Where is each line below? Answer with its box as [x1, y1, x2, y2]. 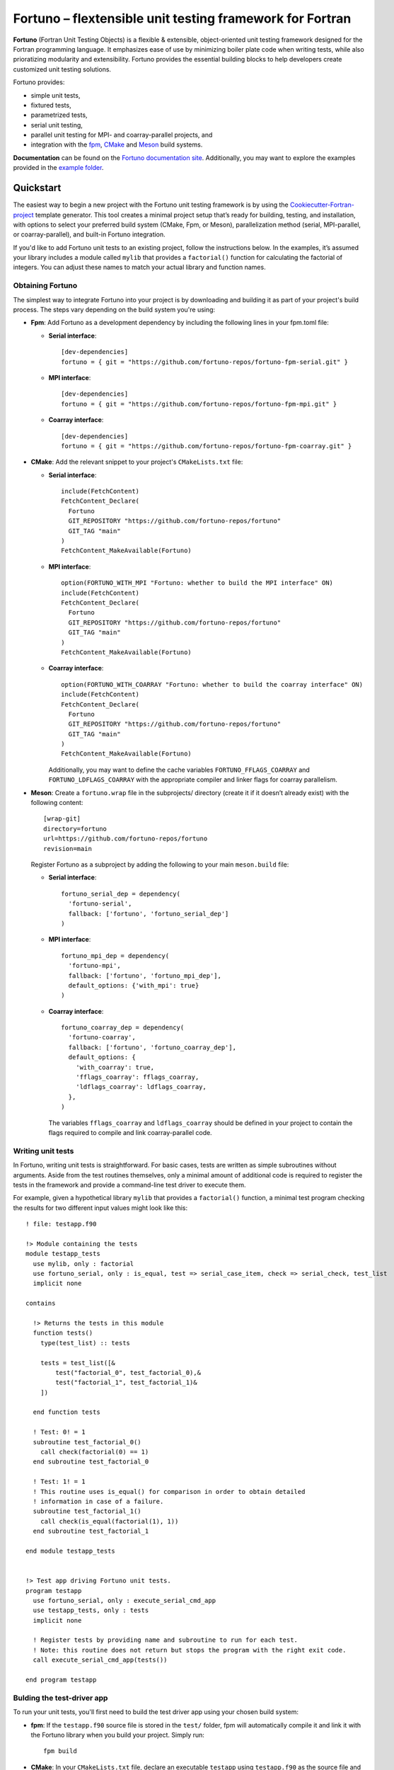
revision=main [43, 845, 92, 852]
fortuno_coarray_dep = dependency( [61, 1024, 185, 1032]
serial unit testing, [30, 120, 83, 129]
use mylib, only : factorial [33, 1260, 134, 1267]
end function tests [33, 1408, 100, 1416]
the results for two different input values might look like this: [13, 1204, 188, 1212]
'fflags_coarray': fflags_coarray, [75, 1073, 199, 1081]
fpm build [43, 1747, 77, 1755]
